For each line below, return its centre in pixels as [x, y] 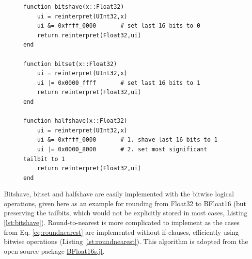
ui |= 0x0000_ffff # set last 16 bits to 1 [119, 83]
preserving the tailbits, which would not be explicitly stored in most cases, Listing [126, 213]
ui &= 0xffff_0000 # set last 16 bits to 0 [119, 26]
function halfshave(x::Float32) [75, 121]
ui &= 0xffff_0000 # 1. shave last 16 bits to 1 [127, 140]
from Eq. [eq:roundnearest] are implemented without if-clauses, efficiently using [121, 232]
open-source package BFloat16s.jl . [54, 251]
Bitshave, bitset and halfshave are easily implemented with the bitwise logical [119, 194]
